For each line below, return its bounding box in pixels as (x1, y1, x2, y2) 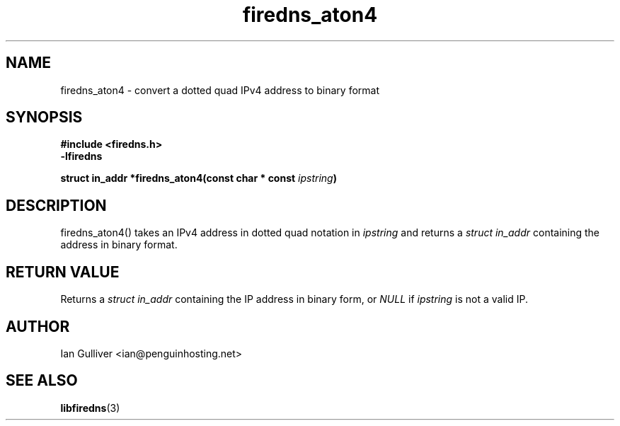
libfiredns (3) (60, 401, 120, 414)
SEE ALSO (6, 372, 78, 390)
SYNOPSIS (6, 108, 83, 127)
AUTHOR (6, 317, 70, 335)
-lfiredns (60, 150, 103, 163)
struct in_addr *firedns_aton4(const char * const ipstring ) (60, 172, 337, 185)
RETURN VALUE (6, 263, 120, 281)
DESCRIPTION (6, 196, 107, 214)
